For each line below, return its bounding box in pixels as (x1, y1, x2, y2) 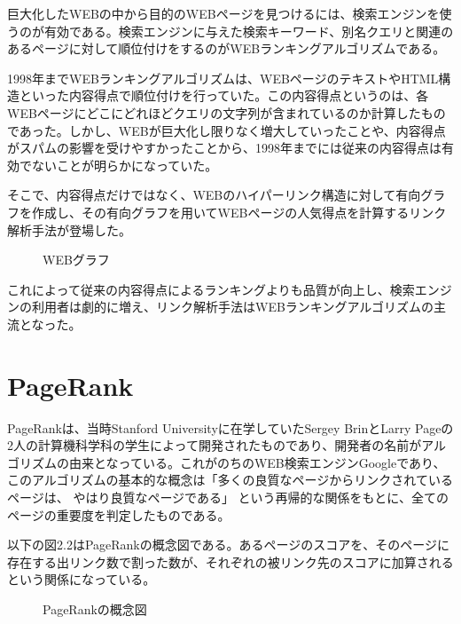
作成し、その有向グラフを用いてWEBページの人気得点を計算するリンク (31, 202, 447, 221)
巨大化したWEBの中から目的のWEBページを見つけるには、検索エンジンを (7, 4, 440, 22)
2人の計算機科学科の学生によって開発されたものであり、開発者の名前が (7, 436, 422, 454)
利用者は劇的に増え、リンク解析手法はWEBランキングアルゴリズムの (31, 297, 434, 316)
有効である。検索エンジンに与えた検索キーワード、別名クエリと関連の (43, 21, 454, 40)
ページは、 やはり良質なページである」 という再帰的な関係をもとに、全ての (7, 488, 449, 506)
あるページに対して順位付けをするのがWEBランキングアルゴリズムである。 (7, 39, 446, 58)
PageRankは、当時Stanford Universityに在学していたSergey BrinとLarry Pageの (7, 418, 454, 437)
